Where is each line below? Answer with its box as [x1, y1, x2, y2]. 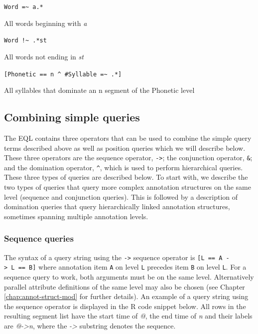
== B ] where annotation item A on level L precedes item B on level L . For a [18, 262, 247, 272]
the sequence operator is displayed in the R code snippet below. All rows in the [4, 301, 246, 311]
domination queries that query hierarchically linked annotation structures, [4, 201, 230, 212]
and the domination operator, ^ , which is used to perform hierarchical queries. [4, 162, 243, 172]
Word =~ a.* [4, 3, 43, 10]
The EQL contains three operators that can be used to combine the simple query [4, 132, 252, 143]
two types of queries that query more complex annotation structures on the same [4, 182, 251, 192]
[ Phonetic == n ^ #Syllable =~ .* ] [4, 70, 122, 78]
